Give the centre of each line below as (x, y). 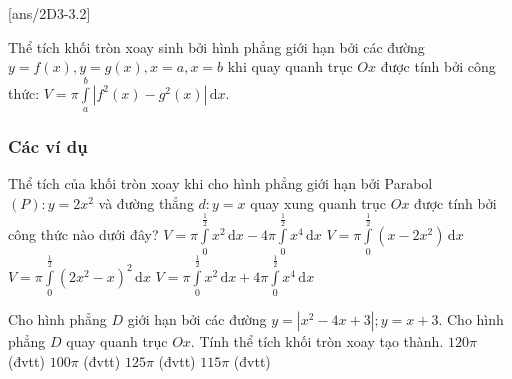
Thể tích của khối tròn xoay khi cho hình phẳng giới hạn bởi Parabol (220, 183)
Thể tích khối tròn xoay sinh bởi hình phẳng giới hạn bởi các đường (216, 46)
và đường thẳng (146, 202)
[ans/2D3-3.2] (49, 13)
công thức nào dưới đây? (83, 234)
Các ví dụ (48, 145)
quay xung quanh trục (318, 202)
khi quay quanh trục (290, 66)
